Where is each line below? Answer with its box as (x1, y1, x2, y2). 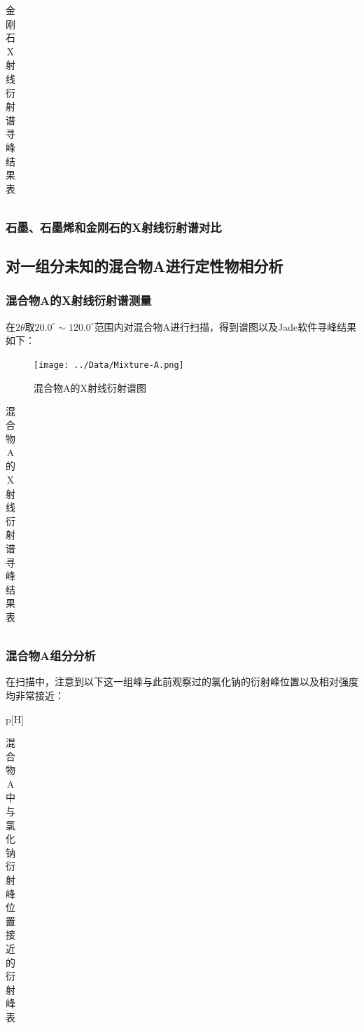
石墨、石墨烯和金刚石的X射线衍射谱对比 (6, 218, 222, 235)
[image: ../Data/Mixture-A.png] (34, 359, 184, 370)
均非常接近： (6, 687, 64, 702)
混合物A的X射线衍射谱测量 (6, 292, 152, 309)
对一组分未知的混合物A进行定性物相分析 (6, 255, 283, 277)
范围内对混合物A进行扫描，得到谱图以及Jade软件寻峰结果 (94, 319, 357, 334)
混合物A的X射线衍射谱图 (34, 380, 146, 395)
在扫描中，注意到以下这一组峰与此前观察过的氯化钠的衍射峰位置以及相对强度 (6, 674, 358, 689)
